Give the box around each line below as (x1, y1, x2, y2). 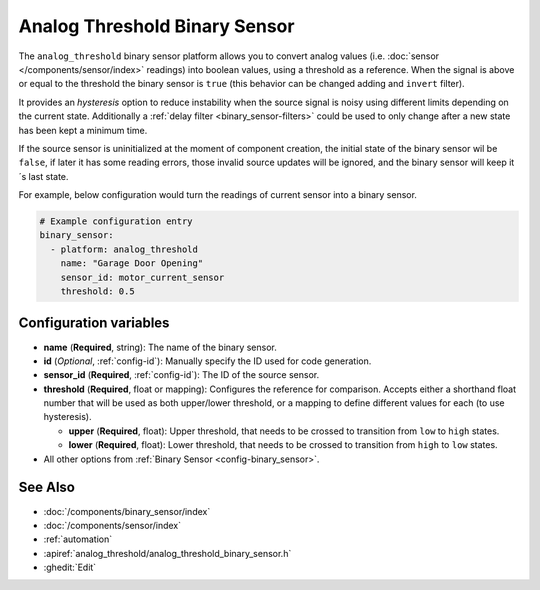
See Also (18, 479, 75, 496)
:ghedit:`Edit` (43, 561, 97, 574)
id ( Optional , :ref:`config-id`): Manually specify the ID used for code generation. (43, 355, 372, 367)
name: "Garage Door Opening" (60, 258, 204, 269)
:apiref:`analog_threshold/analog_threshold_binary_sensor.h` (43, 547, 292, 559)
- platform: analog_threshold (50, 243, 199, 255)
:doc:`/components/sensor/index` (43, 519, 182, 531)
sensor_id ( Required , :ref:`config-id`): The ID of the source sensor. (43, 369, 320, 381)
